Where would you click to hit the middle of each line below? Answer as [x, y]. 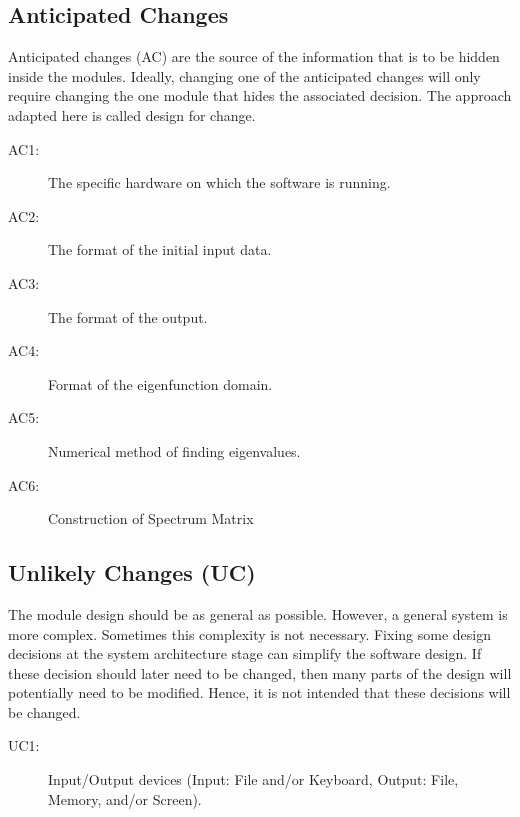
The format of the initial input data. [160, 249]
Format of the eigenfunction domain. [160, 383]
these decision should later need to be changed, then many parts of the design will [260, 672]
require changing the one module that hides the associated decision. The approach [260, 95]
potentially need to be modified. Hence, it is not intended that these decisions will [259, 692]
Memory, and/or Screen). [125, 798]
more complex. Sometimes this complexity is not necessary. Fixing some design [249, 633]
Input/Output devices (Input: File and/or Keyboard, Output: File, [253, 779]
